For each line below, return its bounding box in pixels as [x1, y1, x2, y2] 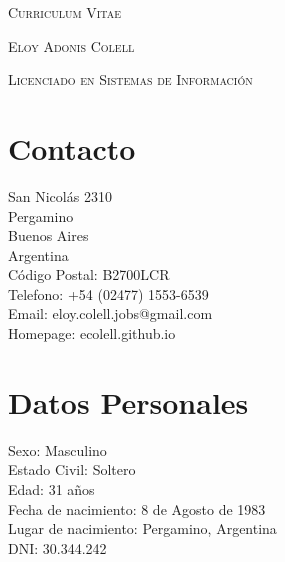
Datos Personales [8, 381, 249, 422]
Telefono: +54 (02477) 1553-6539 [8, 283, 209, 304]
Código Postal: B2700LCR [8, 264, 170, 285]
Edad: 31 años [8, 478, 95, 499]
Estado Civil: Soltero [8, 459, 136, 480]
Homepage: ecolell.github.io [8, 323, 176, 344]
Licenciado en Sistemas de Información [8, 69, 253, 90]
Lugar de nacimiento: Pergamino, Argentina [8, 518, 277, 539]
